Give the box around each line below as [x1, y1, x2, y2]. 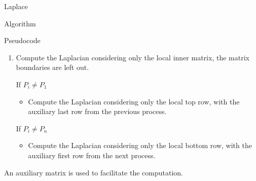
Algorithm [4, 18, 36, 28]
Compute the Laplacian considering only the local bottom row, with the [28, 140, 252, 151]
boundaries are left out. [16, 62, 89, 73]
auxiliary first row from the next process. [28, 150, 156, 160]
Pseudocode [4, 35, 41, 46]
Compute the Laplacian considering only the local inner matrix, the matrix [16, 52, 249, 62]
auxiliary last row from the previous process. [28, 106, 167, 117]
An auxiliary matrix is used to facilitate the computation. [4, 167, 183, 177]
